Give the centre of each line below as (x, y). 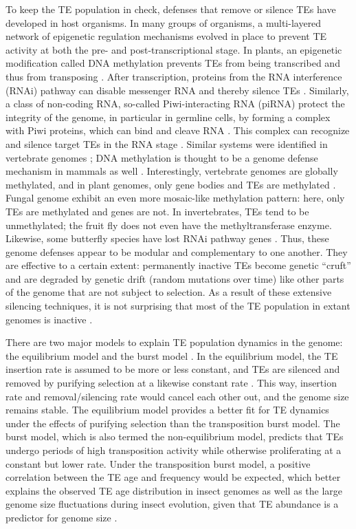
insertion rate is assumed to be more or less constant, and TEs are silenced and (173, 369)
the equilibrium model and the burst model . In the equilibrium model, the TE (172, 355)
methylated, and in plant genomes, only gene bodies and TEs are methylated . (171, 184)
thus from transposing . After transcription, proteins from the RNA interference (174, 76)
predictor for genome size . (62, 517)
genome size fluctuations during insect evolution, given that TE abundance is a (172, 504)
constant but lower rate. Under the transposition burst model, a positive (158, 463)
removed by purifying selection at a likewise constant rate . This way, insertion (171, 383)
